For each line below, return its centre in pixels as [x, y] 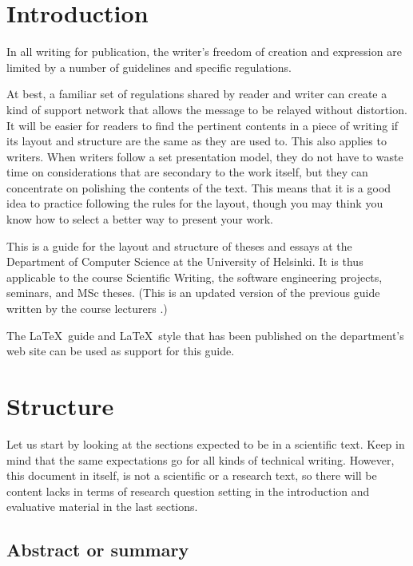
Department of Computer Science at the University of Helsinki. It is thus [185, 261]
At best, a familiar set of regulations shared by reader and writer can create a [197, 94]
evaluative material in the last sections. [102, 507]
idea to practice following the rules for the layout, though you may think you [195, 203]
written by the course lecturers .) [87, 309]
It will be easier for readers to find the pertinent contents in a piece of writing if [203, 125]
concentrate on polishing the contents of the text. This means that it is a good [199, 187]
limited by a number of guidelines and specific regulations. [149, 67]
